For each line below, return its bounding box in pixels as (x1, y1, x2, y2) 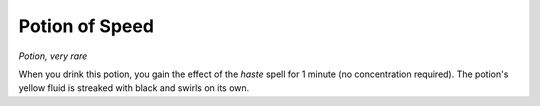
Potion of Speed (18, 15, 155, 37)
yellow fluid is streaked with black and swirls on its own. (18, 82, 250, 94)
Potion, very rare (18, 50, 88, 62)
